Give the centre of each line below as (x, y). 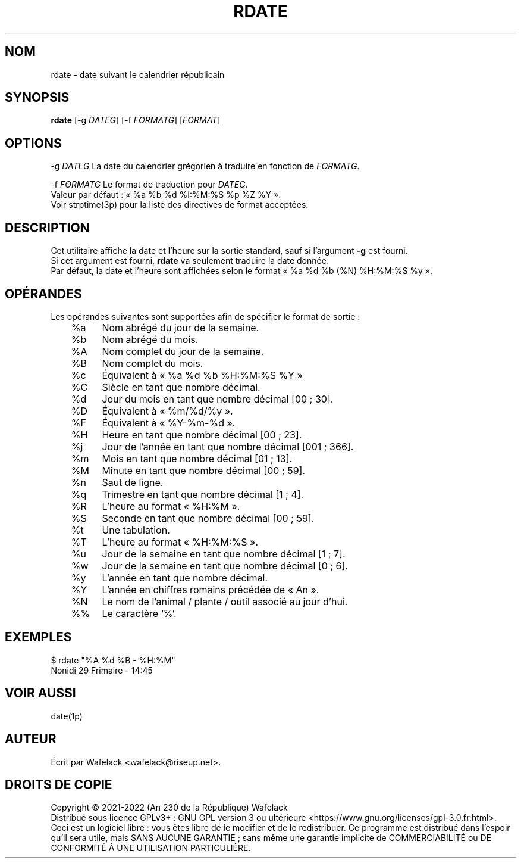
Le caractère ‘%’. (139, 613)
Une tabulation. (136, 530)
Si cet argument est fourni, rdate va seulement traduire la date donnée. (190, 261)
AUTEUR (31, 739)
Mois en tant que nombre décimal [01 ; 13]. (197, 458)
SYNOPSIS (37, 98)
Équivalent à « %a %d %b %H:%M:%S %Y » (202, 375)
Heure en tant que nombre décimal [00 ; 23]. (202, 434)
